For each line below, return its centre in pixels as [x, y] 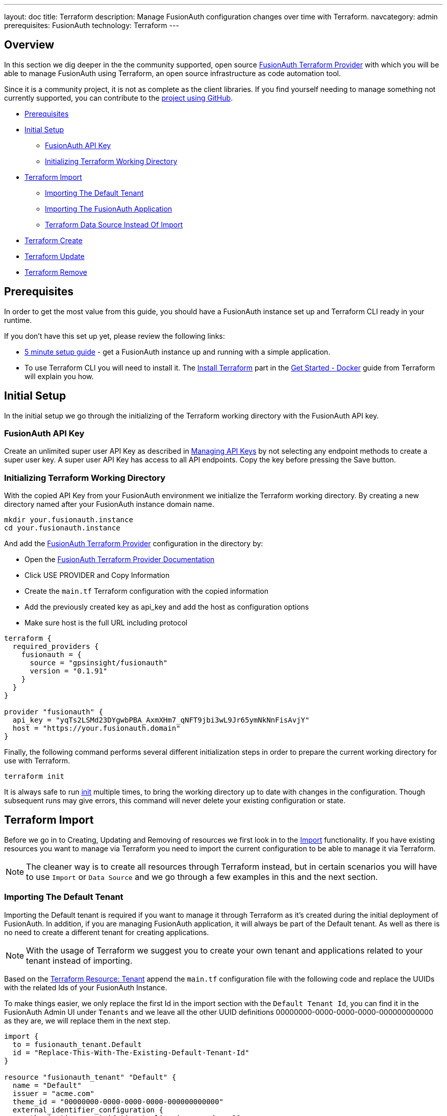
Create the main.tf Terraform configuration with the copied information [146, 591]
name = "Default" [47, 1085]
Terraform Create [54, 240]
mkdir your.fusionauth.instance [69, 520]
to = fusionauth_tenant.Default [77, 1044]
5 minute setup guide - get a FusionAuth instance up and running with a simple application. [178, 352]
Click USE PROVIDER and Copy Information [97, 575]
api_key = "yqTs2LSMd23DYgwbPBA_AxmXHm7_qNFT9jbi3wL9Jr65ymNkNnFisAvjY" [161, 720]
